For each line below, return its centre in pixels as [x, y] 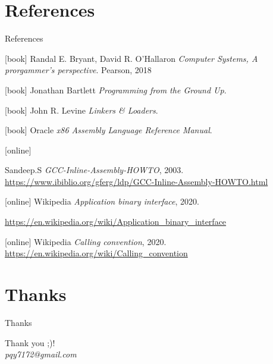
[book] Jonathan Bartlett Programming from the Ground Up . [116, 90]
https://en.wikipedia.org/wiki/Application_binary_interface [116, 222]
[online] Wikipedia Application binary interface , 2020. [102, 201]
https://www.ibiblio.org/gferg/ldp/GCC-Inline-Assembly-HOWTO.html [136, 181]
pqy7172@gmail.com [41, 354]
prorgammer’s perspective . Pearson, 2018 [78, 70]
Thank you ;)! [30, 342]
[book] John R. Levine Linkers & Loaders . [81, 110]
